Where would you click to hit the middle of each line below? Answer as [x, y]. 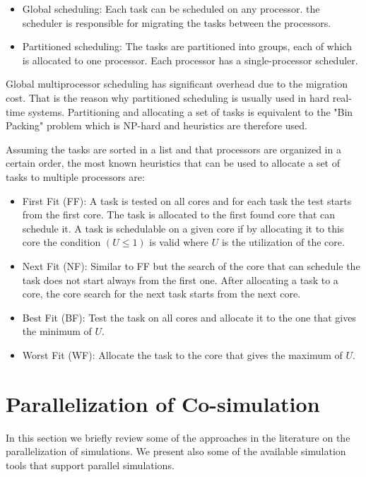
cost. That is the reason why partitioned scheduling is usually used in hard [168, 97]
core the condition [61, 242]
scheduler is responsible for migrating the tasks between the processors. [177, 22]
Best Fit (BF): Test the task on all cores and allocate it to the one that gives [189, 317]
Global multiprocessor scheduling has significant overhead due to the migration [177, 84]
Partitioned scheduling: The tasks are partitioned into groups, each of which [187, 46]
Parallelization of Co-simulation [163, 403]
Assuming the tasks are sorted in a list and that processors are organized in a [173, 149]
